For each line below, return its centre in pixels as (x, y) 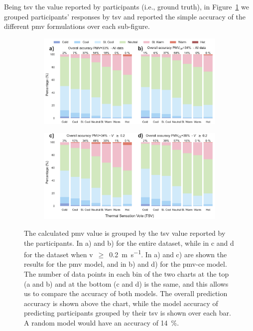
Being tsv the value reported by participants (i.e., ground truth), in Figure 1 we (127, 6)
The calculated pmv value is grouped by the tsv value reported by (125, 233)
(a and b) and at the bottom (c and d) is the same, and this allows (126, 283)
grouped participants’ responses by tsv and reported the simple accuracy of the (125, 16)
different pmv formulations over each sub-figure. (77, 26)
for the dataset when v (59, 254)
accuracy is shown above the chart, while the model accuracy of (121, 303)
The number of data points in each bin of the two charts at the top (126, 274)
